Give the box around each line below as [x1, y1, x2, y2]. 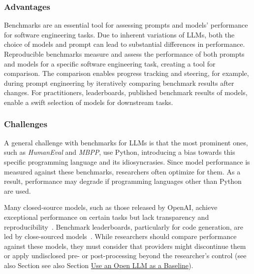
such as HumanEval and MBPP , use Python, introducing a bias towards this [4, 147, 235, 157]
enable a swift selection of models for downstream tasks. [4, 97, 173, 107]
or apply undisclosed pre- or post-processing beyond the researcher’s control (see [4, 250, 247, 261]
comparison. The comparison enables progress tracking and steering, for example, [4, 68, 249, 78]
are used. [4, 185, 31, 196]
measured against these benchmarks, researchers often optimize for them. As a [4, 166, 241, 176]
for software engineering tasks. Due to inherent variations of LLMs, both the [4, 29, 235, 39]
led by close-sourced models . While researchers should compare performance [4, 231, 237, 241]
